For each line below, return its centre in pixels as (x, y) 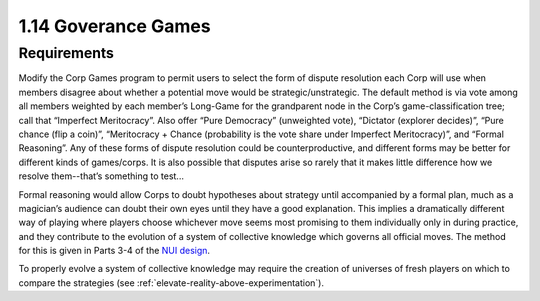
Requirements (66, 53)
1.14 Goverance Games (114, 26)
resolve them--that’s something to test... (101, 176)
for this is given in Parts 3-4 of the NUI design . (114, 251)
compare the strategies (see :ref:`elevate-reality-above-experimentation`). (171, 282)
